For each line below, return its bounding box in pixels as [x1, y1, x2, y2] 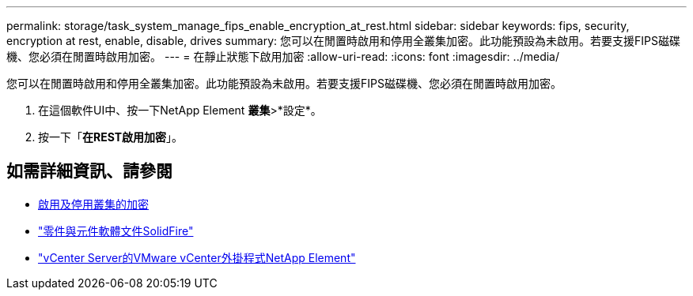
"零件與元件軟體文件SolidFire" [38, 223, 194, 238]
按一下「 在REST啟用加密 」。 [38, 130, 184, 144]
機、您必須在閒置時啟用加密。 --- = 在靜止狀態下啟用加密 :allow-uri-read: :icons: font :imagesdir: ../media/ [6, 50, 560, 63]
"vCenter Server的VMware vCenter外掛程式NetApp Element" [38, 250, 356, 264]
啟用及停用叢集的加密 [38, 197, 149, 211]
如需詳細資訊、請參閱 [6, 161, 172, 182]
